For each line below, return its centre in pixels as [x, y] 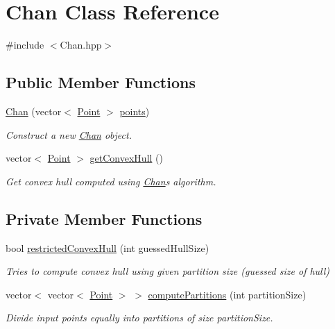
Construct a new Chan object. [69, 134]
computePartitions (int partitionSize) [227, 294]
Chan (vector [34, 111]
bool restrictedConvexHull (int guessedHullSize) [108, 247]
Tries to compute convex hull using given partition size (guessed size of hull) [168, 271]
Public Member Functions [101, 82]
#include [25, 45]
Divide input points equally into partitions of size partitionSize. [139, 318]
